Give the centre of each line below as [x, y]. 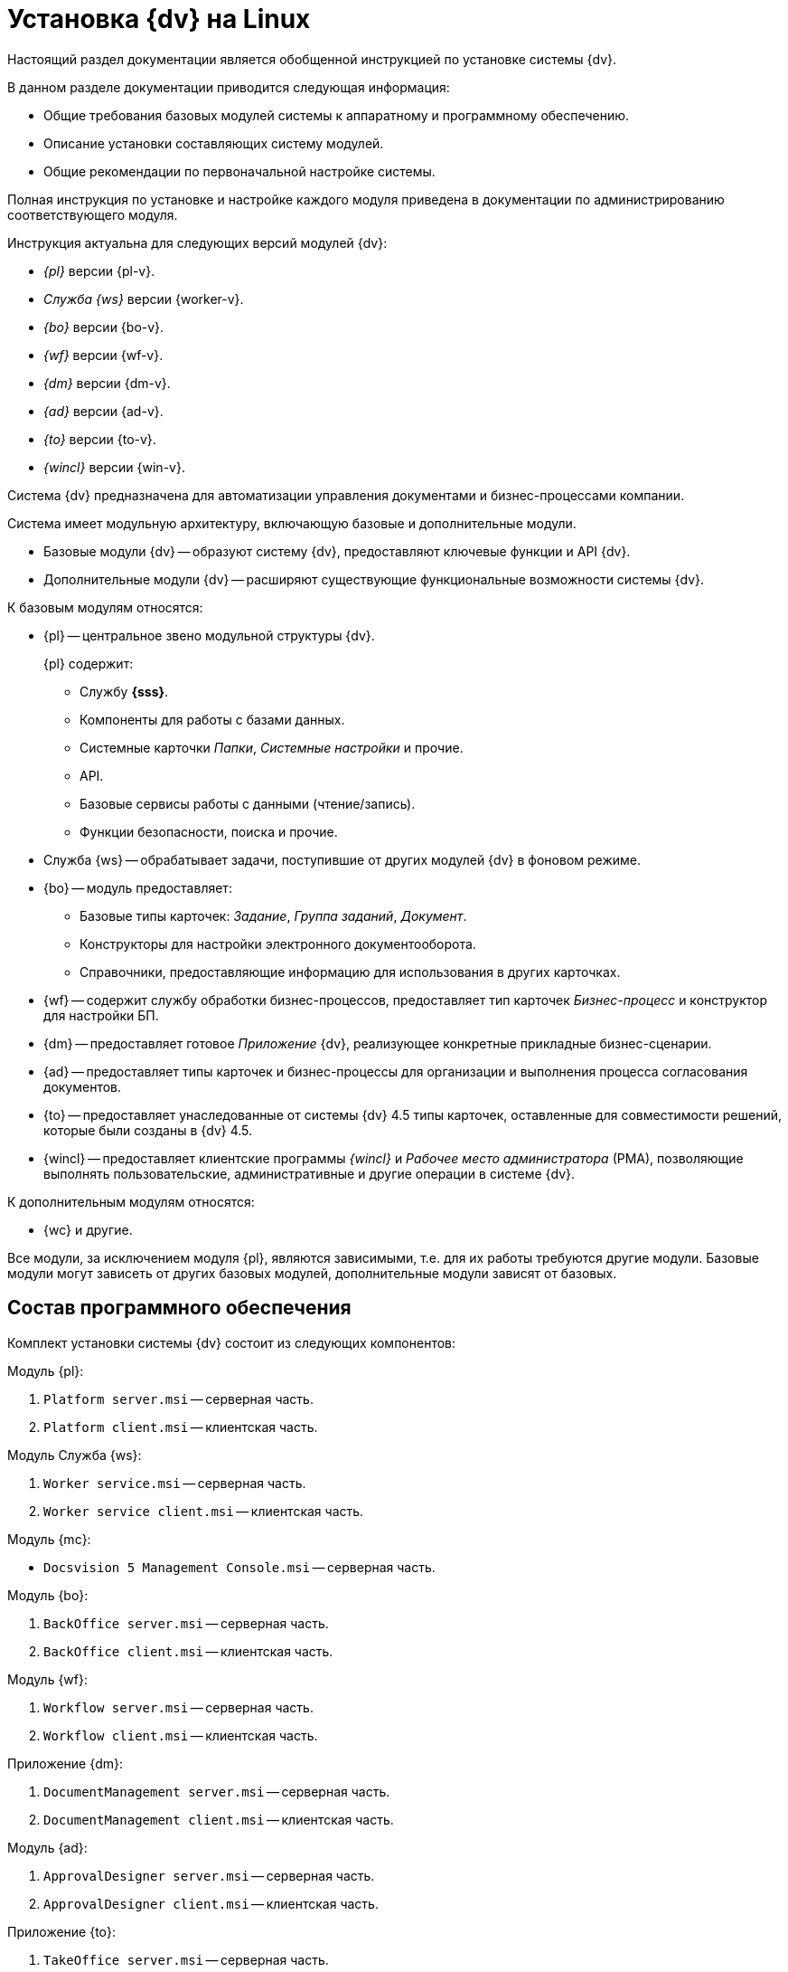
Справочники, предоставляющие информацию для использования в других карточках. [350, 972]
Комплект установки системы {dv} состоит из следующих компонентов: [232, 1342]
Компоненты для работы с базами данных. [212, 719]
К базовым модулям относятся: [105, 607]
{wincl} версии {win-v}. [114, 467]
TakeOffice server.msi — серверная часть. [186, 1959]
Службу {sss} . [124, 691]
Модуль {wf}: [48, 1679]
